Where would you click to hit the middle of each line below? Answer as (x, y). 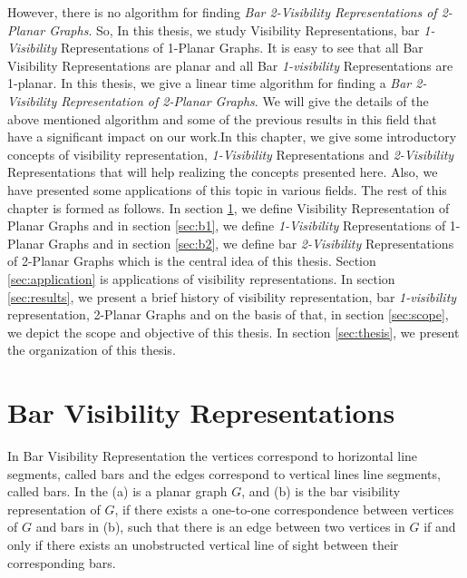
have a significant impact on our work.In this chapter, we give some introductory (232, 137)
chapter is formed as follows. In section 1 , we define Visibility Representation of (229, 207)
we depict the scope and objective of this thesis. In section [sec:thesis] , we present (233, 332)
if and (440, 527)
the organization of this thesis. (92, 350)
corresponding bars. (62, 562)
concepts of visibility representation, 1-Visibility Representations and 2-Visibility (231, 154)
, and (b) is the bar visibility (321, 491)
